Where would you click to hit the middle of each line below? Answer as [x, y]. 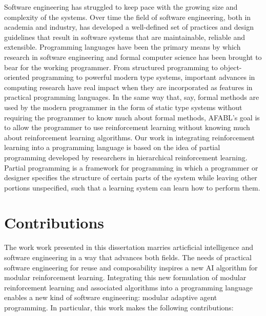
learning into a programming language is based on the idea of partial [112, 147]
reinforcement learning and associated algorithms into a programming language [129, 287]
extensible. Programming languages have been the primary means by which [122, 47]
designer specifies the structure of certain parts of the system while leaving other [131, 177]
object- [231, 67]
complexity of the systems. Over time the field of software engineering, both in [128, 17]
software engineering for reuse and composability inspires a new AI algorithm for [131, 267]
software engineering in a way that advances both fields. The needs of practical [128, 257]
